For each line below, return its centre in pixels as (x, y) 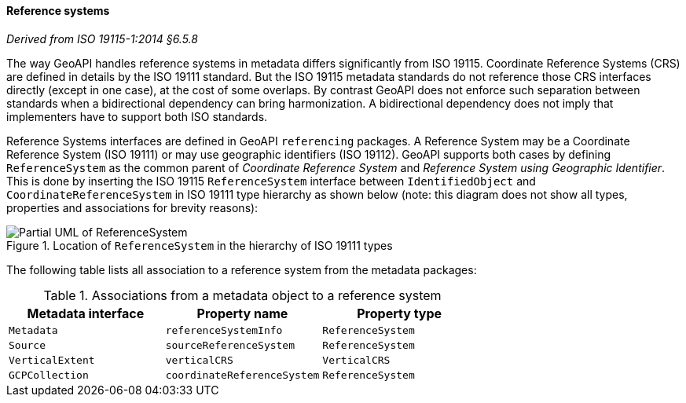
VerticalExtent (52, 360)
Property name (242, 313)
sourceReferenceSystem (230, 345)
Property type (400, 313)
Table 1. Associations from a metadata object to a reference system (242, 295)
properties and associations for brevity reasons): (132, 207)
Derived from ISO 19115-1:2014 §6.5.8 (102, 38)
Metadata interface (86, 313)
